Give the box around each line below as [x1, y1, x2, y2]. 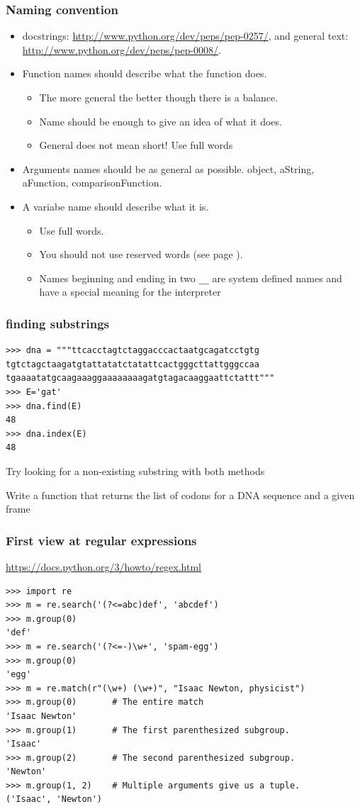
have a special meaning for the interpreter [39, 284, 221, 299]
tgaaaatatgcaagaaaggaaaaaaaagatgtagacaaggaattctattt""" [6, 373, 275, 384]
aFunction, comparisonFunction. [22, 175, 162, 190]
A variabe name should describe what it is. [22, 199, 209, 213]
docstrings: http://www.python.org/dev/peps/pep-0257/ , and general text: [22, 28, 349, 43]
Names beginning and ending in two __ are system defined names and [39, 270, 342, 285]
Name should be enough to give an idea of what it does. [39, 113, 282, 128]
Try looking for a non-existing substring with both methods [6, 463, 265, 478]
